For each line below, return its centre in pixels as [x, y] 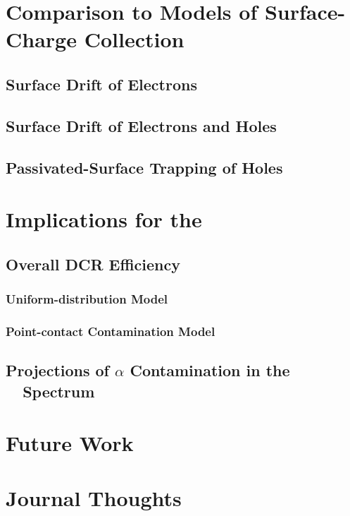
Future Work [70, 443]
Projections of [57, 370]
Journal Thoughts [94, 498]
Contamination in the [210, 370]
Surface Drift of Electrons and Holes [141, 125]
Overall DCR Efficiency [93, 264]
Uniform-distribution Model [87, 298]
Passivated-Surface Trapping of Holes [144, 167]
